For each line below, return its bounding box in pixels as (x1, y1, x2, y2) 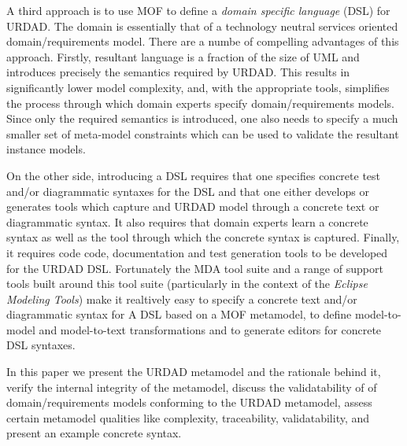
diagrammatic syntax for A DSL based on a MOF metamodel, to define (6, 306, 352, 323)
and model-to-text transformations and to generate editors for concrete (39, 321, 382, 337)
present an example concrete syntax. (6, 425, 182, 441)
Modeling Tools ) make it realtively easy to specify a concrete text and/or (6, 290, 357, 307)
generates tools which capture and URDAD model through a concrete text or (6, 198, 379, 215)
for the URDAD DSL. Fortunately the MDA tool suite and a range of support (6, 260, 383, 276)
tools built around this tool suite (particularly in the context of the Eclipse (6, 275, 368, 292)
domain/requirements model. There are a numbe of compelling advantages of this (6, 33, 399, 50)
